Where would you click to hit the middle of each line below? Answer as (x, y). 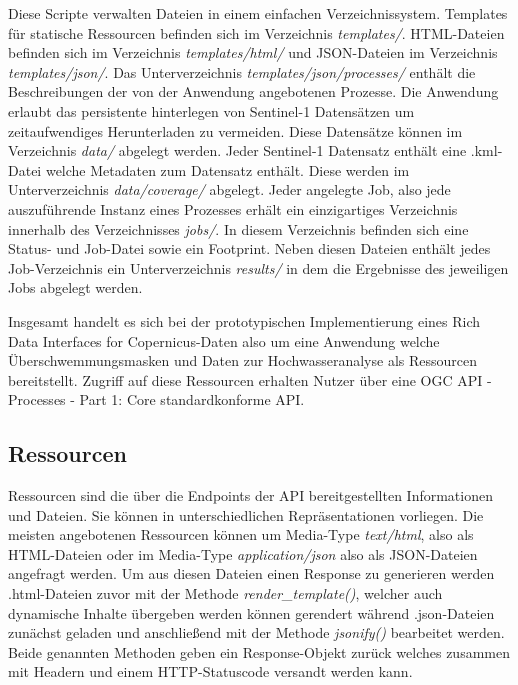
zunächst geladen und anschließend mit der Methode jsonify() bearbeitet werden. (256, 632)
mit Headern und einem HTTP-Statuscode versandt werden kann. (210, 671)
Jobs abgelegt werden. (75, 287)
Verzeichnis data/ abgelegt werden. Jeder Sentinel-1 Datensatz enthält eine (237, 150)
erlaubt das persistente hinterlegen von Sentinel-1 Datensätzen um (211, 110)
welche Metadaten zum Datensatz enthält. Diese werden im (227, 169)
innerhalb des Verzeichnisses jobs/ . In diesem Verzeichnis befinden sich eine (238, 228)
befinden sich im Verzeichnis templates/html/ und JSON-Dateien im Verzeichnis (253, 52)
